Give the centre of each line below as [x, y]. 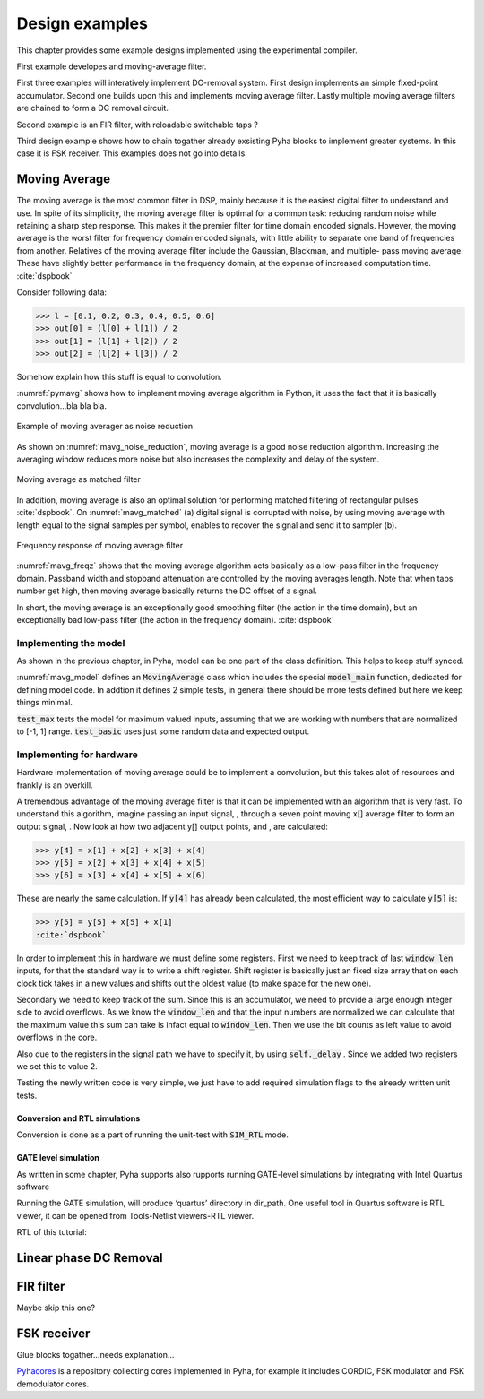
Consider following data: [62, 292]
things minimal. [45, 703]
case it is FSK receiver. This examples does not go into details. [132, 153]
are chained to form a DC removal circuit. [93, 108]
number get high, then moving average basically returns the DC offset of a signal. [167, 591]
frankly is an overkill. [55, 785]
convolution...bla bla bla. [62, 406]
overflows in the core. [57, 1037]
